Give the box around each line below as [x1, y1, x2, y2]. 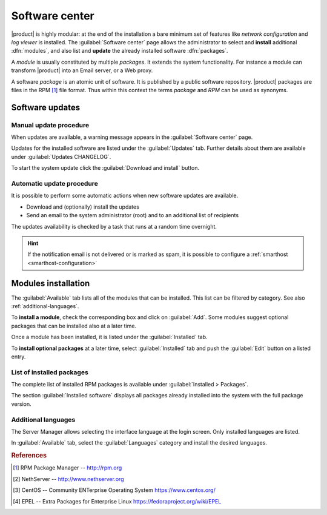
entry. [11, 352, 26, 360]
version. [11, 400, 31, 408]
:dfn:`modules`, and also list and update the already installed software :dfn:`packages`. [11, 47, 228, 55]
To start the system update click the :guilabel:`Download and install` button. [11, 164, 200, 172]
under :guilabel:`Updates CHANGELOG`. [11, 153, 111, 160]
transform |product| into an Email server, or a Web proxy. [11, 67, 153, 74]
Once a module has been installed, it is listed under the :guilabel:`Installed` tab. [11, 334, 208, 341]
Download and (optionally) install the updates [26, 203, 139, 210]
